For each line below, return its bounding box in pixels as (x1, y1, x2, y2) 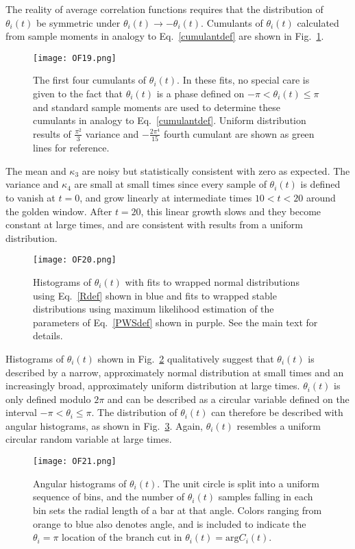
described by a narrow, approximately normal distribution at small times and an (5, 365, 344, 379)
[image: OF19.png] (33, 53, 117, 63)
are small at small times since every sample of (74, 177, 267, 191)
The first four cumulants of (33, 73, 147, 87)
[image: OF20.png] (33, 255, 117, 265)
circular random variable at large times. (5, 432, 172, 446)
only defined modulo (5, 391, 91, 406)
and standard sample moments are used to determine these (33, 99, 280, 114)
